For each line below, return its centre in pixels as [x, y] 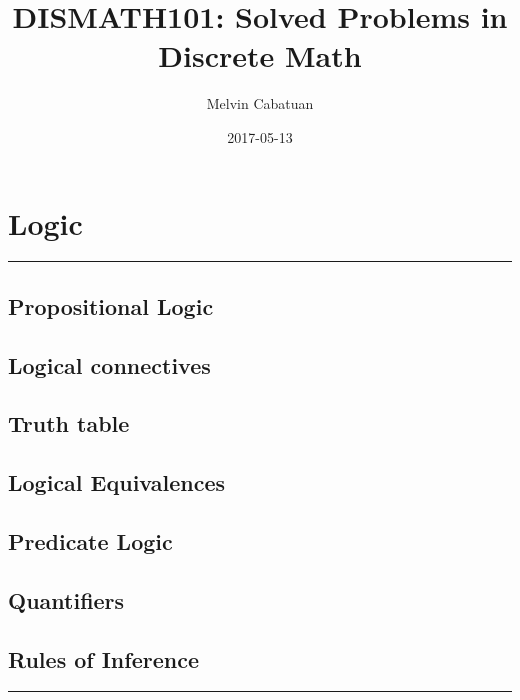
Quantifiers [66, 599]
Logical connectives [109, 364]
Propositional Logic [111, 305]
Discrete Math [260, 55]
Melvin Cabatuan [260, 103]
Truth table [69, 423]
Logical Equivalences [116, 482]
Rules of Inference [103, 658]
